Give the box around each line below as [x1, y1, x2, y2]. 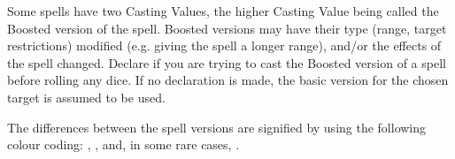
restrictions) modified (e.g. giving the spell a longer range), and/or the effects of [7, 36, 442, 55]
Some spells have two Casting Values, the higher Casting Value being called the [7, 2, 439, 19]
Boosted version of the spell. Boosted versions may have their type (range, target [7, 19, 447, 37]
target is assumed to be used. [7, 87, 166, 106]
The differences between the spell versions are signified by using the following [7, 117, 427, 136]
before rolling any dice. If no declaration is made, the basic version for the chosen [7, 71, 449, 89]
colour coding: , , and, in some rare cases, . [7, 135, 240, 154]
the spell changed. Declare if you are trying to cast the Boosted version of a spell [7, 53, 446, 72]
